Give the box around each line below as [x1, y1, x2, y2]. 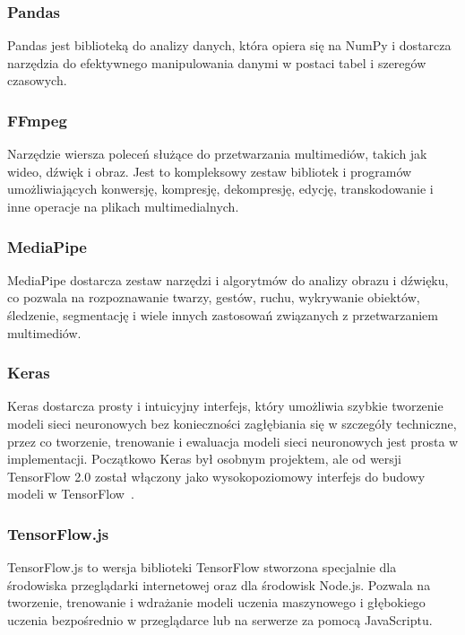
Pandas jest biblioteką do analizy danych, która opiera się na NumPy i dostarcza [7, 36, 452, 55]
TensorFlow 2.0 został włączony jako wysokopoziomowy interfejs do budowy [7, 466, 426, 485]
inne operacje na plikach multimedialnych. [7, 197, 239, 215]
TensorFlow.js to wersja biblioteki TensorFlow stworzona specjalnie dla [7, 558, 397, 577]
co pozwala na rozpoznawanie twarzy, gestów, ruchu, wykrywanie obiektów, [7, 288, 420, 307]
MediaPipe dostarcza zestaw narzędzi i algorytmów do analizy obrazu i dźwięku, [7, 270, 449, 289]
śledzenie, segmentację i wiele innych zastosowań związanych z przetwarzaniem [7, 306, 438, 324]
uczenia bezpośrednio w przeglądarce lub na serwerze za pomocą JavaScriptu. [7, 610, 433, 629]
